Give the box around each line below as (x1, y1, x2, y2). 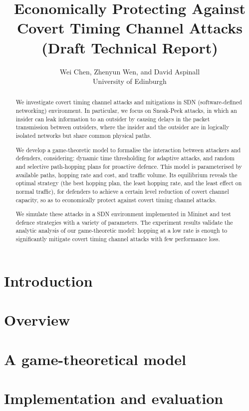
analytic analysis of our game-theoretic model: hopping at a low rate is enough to (15, 226, 228, 235)
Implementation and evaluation (4, 388, 224, 408)
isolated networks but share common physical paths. (15, 131, 152, 140)
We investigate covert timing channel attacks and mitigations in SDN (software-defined (15, 98, 242, 106)
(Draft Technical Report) (41, 37, 218, 57)
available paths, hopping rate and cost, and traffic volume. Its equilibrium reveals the (15, 170, 238, 179)
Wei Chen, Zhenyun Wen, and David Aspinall (59, 66, 200, 76)
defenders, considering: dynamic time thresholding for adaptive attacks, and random (15, 154, 235, 162)
